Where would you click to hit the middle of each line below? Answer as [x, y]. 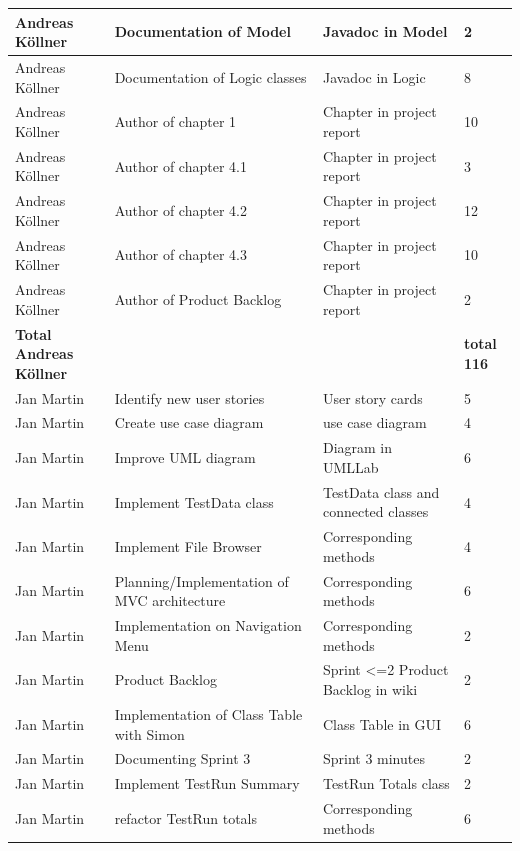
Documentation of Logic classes [210, 76]
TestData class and [381, 491]
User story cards [372, 397]
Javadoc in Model [385, 31]
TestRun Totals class [386, 783]
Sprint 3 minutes [373, 758]
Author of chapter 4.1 [180, 165]
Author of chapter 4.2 [180, 210]
